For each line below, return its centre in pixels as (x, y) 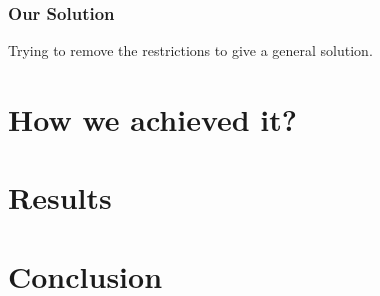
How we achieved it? (153, 119)
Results (60, 197)
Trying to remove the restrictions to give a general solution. (190, 50)
